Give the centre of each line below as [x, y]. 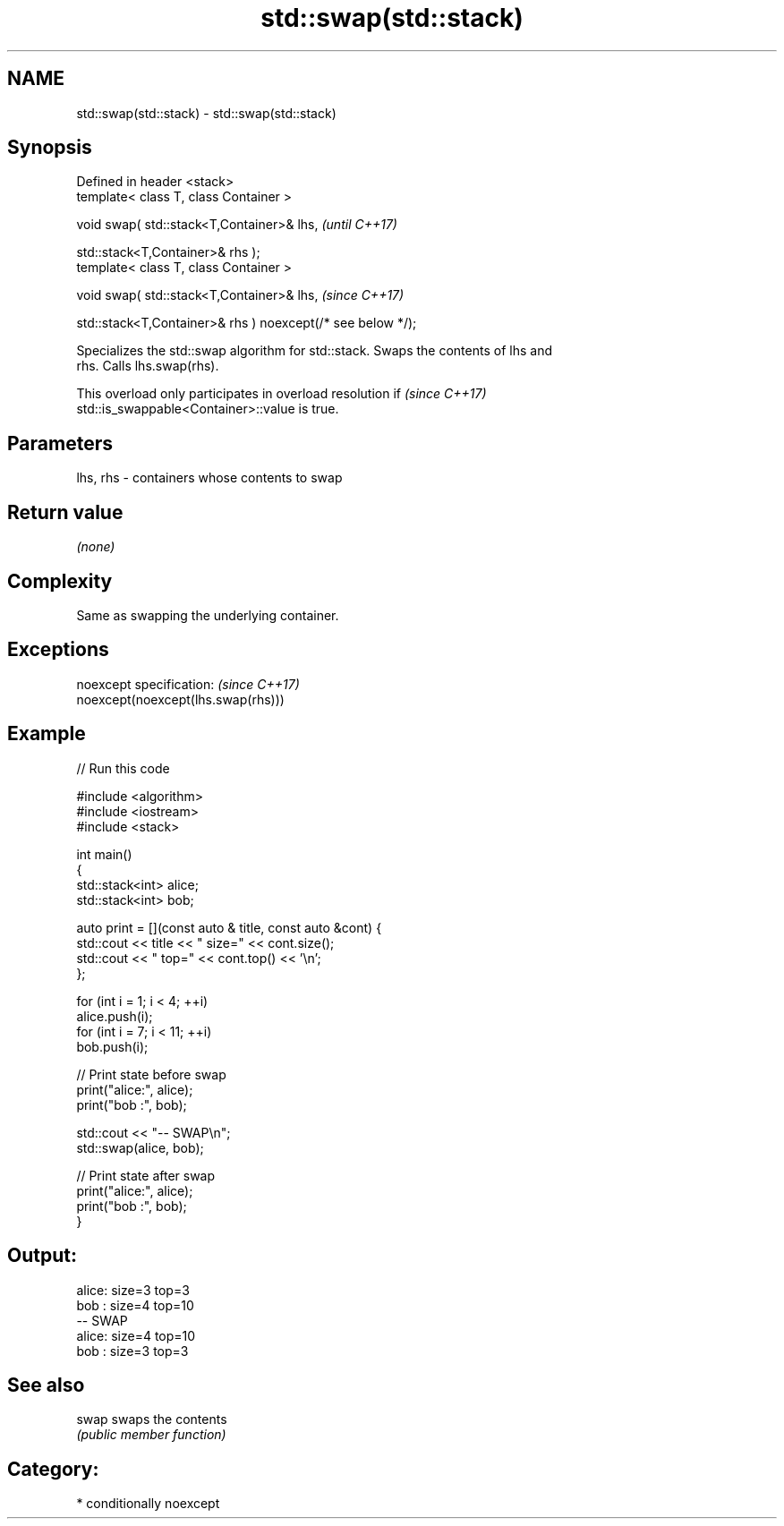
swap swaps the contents [152, 1419]
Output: [42, 1256]
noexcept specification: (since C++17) [188, 684]
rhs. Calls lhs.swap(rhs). [148, 366]
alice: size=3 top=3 [133, 1290]
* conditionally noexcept [148, 1504]
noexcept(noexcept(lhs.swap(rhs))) [180, 699]
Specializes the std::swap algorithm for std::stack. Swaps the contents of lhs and [314, 351]
